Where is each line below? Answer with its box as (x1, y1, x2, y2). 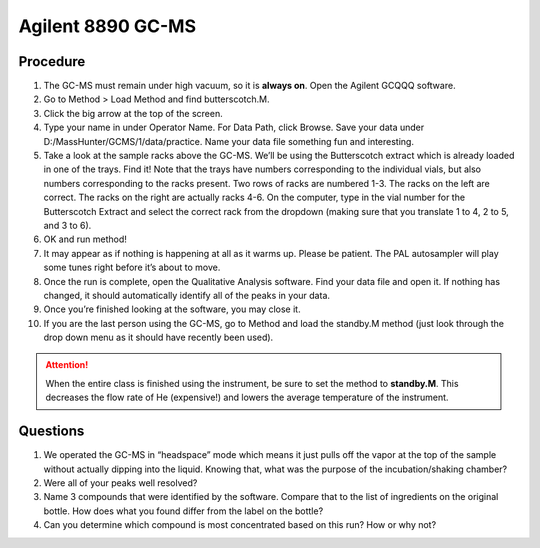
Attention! (45, 359, 89, 371)
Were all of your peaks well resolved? (43, 476, 198, 489)
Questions (18, 423, 85, 440)
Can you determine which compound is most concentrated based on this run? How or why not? (43, 519, 437, 531)
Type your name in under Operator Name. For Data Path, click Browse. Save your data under (43, 121, 425, 134)
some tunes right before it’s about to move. (43, 261, 221, 274)
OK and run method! (43, 233, 127, 245)
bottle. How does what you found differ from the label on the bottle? (43, 505, 324, 517)
